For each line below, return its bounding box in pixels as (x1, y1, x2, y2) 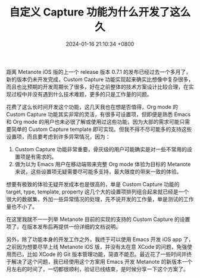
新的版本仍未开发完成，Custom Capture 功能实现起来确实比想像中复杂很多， (6, 76, 194, 83)
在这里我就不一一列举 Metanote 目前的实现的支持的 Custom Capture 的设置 (6, 215, 190, 223)
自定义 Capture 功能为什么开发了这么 (9, 5, 191, 19)
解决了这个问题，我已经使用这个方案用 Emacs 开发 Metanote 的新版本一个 (11, 258, 193, 265)
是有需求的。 (25, 153, 57, 160)
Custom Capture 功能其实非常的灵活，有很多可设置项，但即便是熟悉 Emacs (6, 111, 191, 118)
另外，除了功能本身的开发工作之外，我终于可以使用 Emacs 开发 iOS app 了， (6, 236, 194, 243)
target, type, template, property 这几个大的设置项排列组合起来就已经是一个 (6, 188, 189, 195)
